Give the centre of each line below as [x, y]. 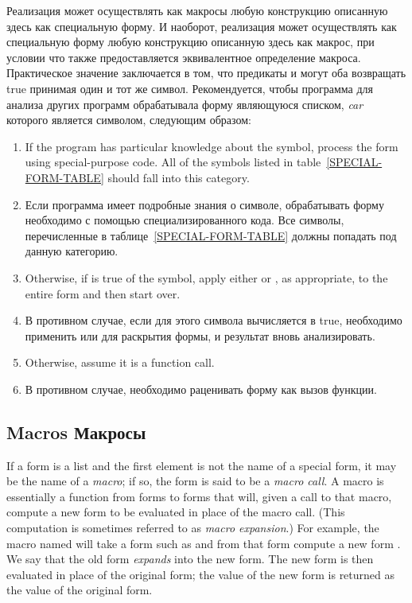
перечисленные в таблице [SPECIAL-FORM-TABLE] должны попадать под [211, 235]
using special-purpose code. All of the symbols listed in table [173, 162]
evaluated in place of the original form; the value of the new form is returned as [201, 574]
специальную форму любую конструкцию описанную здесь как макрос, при [190, 42]
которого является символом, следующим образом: [129, 120]
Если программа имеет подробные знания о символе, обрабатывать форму [204, 204]
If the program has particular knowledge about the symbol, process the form [212, 146]
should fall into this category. [179, 177]
